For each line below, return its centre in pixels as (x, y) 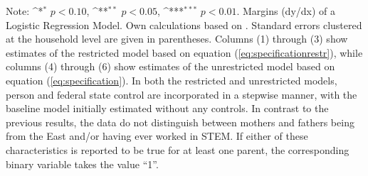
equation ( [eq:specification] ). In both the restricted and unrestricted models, (172, 80)
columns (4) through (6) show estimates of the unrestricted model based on (170, 66)
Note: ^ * (25, 11)
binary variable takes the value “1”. (82, 164)
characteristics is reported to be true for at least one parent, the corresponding (178, 149)
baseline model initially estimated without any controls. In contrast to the (167, 108)
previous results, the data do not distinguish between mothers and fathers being (180, 122)
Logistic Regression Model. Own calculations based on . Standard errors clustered (184, 24)
